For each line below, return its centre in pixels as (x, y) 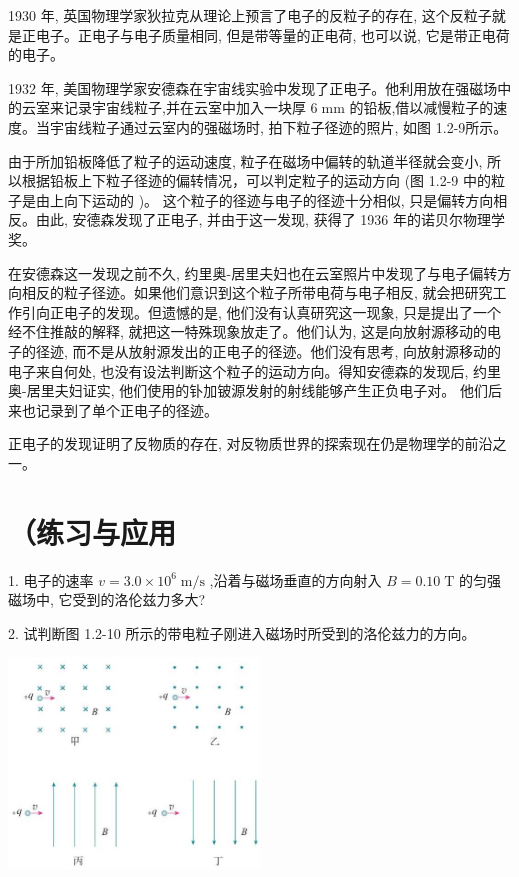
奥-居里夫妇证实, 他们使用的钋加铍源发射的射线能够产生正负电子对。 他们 (248, 390)
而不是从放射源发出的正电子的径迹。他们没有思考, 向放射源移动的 (287, 350)
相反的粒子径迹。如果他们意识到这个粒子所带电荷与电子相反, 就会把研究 (257, 292)
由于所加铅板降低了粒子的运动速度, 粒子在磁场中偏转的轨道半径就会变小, (245, 160)
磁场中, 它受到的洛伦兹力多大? (107, 599)
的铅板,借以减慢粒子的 (421, 107)
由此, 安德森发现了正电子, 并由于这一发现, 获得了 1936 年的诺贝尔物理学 (270, 219)
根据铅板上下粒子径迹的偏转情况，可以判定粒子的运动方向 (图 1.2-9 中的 (256, 180)
